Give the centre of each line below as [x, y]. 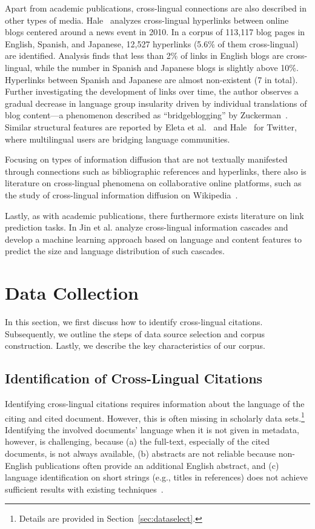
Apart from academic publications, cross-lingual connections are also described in [156, 8]
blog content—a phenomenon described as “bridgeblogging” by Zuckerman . [146, 115]
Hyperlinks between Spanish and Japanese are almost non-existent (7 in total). [151, 79]
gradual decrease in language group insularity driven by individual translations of [156, 103]
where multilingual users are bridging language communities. [118, 139]
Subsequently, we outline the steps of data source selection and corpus [135, 333]
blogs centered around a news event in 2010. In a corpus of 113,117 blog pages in [155, 32]
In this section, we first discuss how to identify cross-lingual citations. [134, 322]
